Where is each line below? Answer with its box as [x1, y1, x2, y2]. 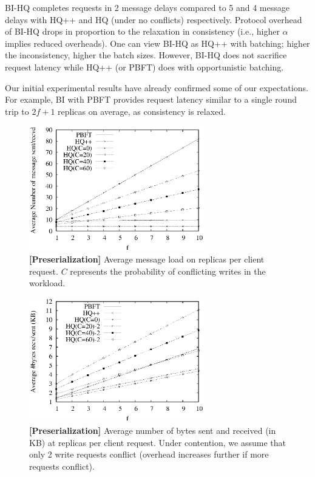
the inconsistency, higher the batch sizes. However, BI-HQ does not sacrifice [5, 49, 287, 61]
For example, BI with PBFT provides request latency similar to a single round [5, 93, 297, 106]
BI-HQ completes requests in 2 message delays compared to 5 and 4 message [5, 1, 290, 13]
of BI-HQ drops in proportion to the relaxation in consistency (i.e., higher [5, 25, 280, 38]
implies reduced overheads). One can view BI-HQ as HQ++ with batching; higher [5, 36, 310, 49]
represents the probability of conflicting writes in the [70, 264, 266, 277]
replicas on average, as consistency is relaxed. [58, 105, 226, 117]
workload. [29, 276, 66, 289]
